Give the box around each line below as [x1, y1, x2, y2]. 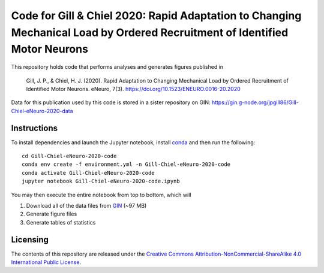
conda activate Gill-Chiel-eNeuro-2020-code [22, 169, 155, 176]
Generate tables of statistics [26, 219, 96, 226]
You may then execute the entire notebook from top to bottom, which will [11, 191, 191, 198]
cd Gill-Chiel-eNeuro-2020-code [22, 153, 117, 159]
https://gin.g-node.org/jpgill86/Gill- [211, 99, 299, 106]
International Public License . [11, 259, 81, 266]
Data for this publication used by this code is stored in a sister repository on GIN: [11, 99, 211, 106]
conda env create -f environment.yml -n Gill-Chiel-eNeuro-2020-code [22, 161, 231, 168]
